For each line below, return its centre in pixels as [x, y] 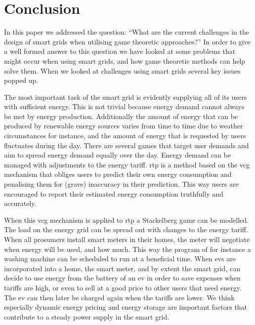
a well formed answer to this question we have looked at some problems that [120, 51]
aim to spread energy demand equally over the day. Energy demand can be [117, 155]
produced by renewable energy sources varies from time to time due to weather [124, 126]
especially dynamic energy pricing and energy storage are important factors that [126, 307]
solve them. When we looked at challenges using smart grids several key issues [122, 70]
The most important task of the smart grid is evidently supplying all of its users [126, 97]
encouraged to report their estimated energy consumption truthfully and [114, 193]
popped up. [21, 80]
